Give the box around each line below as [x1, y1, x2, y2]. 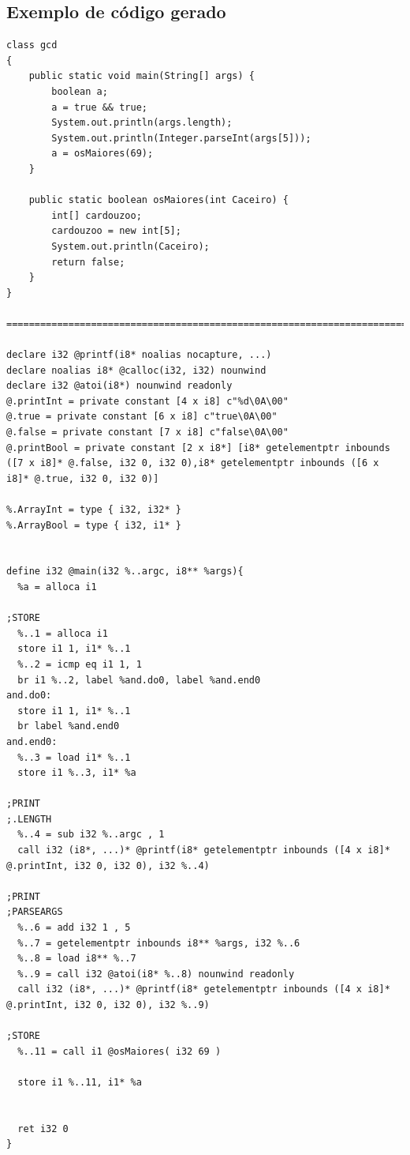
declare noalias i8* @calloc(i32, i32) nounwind [6, 364, 266, 376]
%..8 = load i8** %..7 [17, 953, 136, 965]
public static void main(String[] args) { [28, 70, 255, 82]
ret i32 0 [17, 1123, 69, 1134]
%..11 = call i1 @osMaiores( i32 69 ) [17, 1045, 222, 1057]
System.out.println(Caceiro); [51, 240, 210, 252]
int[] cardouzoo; [51, 209, 142, 221]
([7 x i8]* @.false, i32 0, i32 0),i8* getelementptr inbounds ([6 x [6, 457, 379, 469]
